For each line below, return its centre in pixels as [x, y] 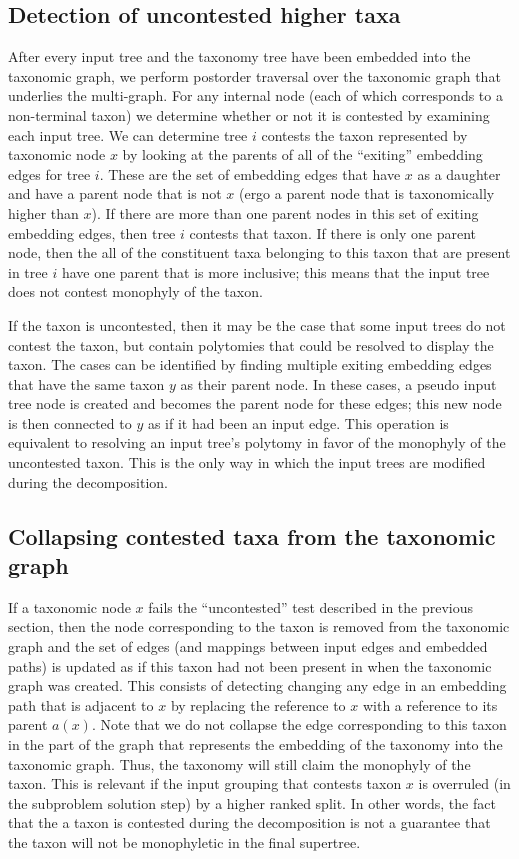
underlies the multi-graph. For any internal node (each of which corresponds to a [255, 95]
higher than [43, 212]
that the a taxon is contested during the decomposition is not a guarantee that [249, 822]
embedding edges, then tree [92, 232]
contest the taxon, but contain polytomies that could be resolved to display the [251, 344]
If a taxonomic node [69, 606]
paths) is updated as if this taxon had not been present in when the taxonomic [250, 665]
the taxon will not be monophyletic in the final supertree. [184, 841]
